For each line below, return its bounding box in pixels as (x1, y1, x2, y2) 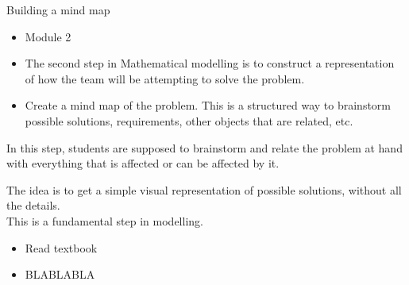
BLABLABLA (25, 266, 95, 283)
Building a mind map (6, 2, 110, 17)
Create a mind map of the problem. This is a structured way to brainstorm (25, 97, 391, 114)
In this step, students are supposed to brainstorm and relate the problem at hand (6, 139, 403, 156)
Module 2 (25, 28, 71, 44)
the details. (6, 197, 60, 214)
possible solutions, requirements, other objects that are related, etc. (25, 112, 353, 129)
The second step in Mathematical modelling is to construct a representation (25, 55, 395, 71)
